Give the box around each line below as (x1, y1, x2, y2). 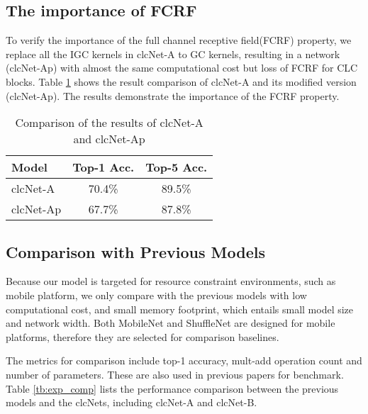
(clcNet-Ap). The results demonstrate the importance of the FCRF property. (6, 88, 340, 103)
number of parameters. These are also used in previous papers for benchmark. (6, 367, 344, 381)
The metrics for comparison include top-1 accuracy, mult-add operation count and (6, 353, 362, 368)
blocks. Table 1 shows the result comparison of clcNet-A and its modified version (6, 74, 357, 89)
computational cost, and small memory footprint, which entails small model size (6, 301, 354, 316)
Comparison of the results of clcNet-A (15, 114, 203, 131)
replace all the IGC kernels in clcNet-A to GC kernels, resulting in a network (6, 46, 340, 61)
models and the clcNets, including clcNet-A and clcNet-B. (6, 395, 257, 410)
